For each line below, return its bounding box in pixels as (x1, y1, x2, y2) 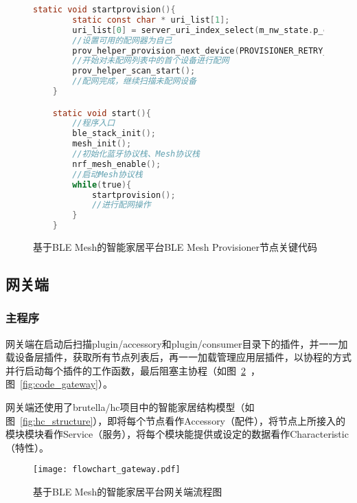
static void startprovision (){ (33, 5, 176, 14)
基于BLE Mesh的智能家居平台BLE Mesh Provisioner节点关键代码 (33, 240, 317, 254)
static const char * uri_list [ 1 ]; (72, 14, 230, 25)
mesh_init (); (72, 139, 132, 149)
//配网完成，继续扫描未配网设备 (72, 76, 197, 87)
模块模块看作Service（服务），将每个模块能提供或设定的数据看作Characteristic (5, 427, 349, 441)
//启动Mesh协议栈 (72, 169, 143, 179)
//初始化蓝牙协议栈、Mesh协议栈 (72, 149, 200, 159)
